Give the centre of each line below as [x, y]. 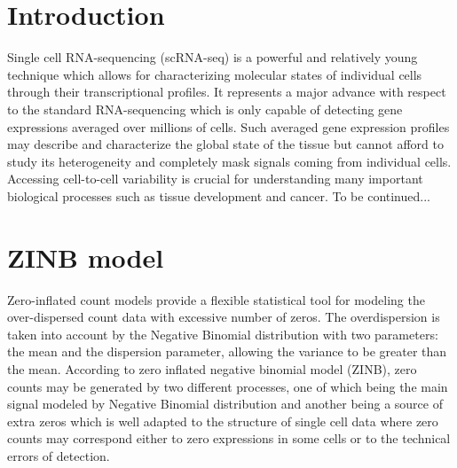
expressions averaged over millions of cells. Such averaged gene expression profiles [228, 126]
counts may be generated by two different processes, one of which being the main [228, 386]
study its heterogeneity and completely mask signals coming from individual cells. [229, 161]
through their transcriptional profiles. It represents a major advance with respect [227, 92]
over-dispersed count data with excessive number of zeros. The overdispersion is [224, 317]
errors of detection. [59, 455]
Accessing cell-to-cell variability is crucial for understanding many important [215, 179]
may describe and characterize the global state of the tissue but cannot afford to [225, 144]
